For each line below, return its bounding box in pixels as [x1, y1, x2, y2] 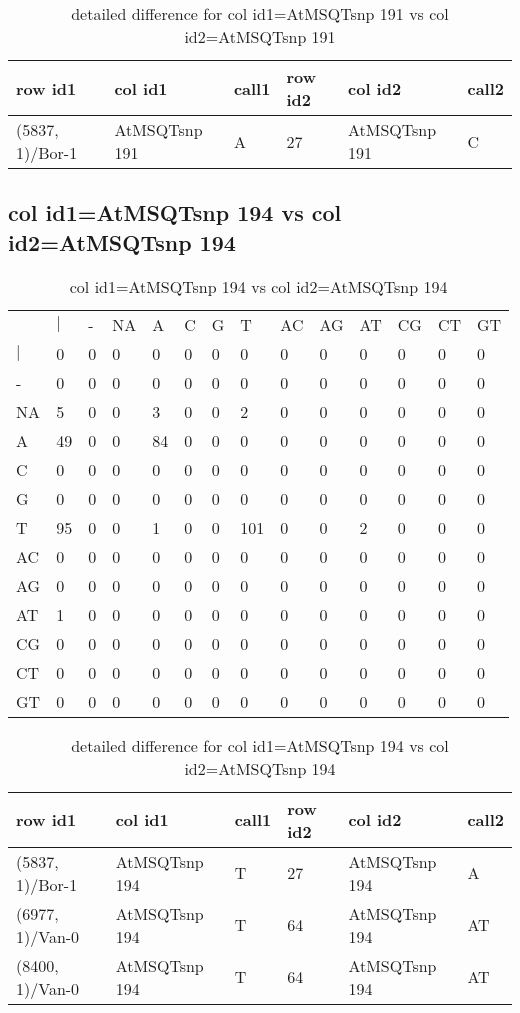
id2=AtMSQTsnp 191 [184, 25, 336, 48]
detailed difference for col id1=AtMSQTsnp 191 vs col [71, 2, 449, 25]
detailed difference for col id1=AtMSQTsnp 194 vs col [71, 733, 449, 757]
